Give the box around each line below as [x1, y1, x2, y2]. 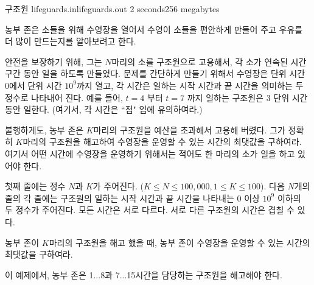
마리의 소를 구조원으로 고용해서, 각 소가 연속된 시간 [111, 55, 307, 68]
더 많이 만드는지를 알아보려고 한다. [5, 35, 136, 47]
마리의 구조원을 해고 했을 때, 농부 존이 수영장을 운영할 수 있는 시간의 [49, 236, 310, 248]
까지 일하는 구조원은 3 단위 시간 [187, 91, 308, 104]
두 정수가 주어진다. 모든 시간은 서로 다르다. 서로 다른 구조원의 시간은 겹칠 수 [5, 203, 295, 216]
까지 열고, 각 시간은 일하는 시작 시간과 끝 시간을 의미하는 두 [76, 79, 304, 91]
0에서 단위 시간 [5, 79, 62, 91]
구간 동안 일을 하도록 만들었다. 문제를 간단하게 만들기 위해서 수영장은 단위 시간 [5, 67, 305, 80]
